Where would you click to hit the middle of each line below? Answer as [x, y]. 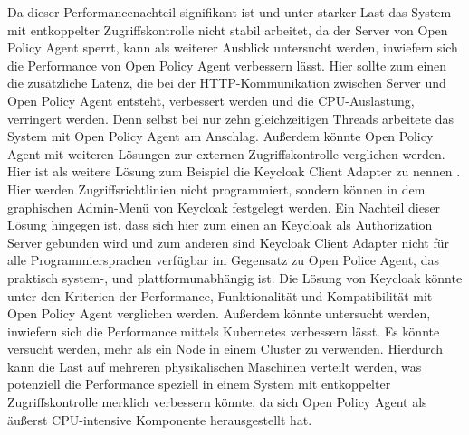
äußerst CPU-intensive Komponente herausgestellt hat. [160, 419]
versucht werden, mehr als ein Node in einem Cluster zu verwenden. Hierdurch [225, 349]
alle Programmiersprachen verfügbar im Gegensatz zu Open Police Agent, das [223, 260]
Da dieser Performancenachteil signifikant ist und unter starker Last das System [230, 12]
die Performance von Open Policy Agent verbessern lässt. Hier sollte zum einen [227, 65]
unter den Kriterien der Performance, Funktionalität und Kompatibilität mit [220, 295]
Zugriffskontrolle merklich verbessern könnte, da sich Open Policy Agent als [217, 402]
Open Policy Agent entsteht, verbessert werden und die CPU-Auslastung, [211, 100]
